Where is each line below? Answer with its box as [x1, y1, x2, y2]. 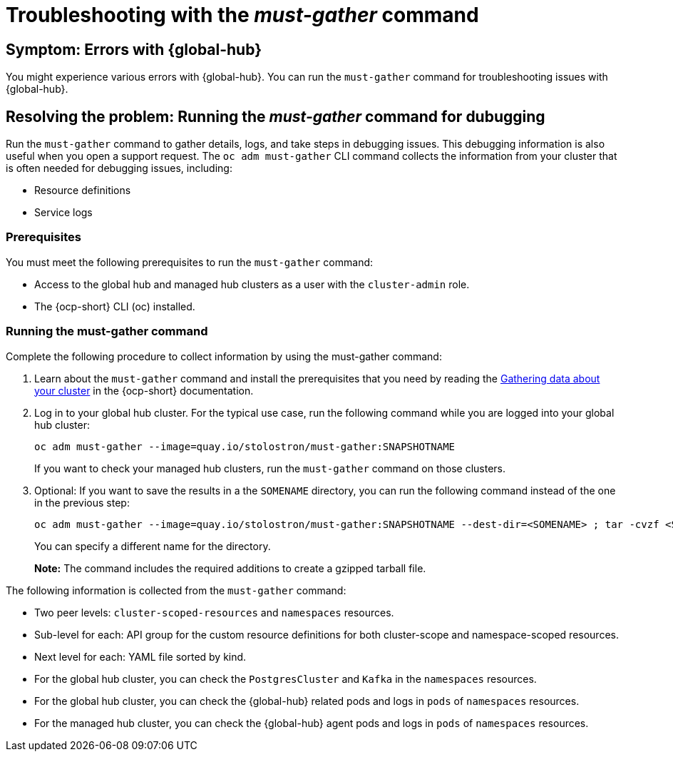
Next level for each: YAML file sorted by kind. [34, 650, 247, 663]
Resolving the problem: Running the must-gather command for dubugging [6, 107, 545, 126]
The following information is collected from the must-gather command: [6, 584, 346, 596]
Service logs [34, 206, 93, 219]
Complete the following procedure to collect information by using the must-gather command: [6, 350, 442, 362]
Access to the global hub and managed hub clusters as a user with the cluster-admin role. [34, 278, 470, 290]
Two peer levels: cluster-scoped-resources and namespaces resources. [34, 606, 394, 619]
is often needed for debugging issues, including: [6, 162, 232, 175]
